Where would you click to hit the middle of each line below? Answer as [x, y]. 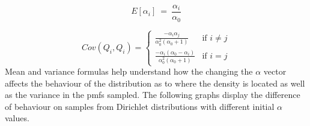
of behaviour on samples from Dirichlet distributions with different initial [140, 106]
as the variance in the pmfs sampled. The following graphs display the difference [153, 95]
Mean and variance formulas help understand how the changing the [129, 71]
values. [17, 118]
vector [275, 71]
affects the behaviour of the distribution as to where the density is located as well [155, 83]
